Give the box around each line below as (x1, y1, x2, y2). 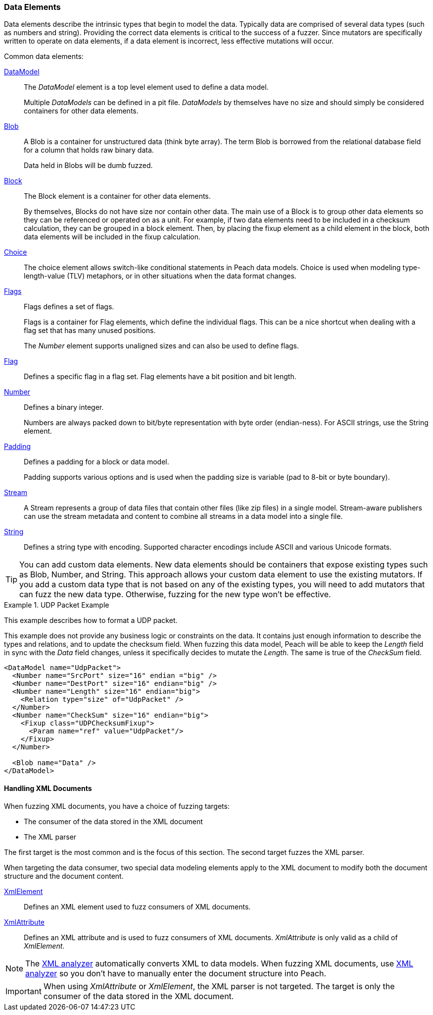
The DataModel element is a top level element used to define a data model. (24, 83, 269, 92)
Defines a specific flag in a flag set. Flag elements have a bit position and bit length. (24, 372, 296, 381)
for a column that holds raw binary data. (24, 146, 154, 155)
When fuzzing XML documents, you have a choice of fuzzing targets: (4, 801, 230, 810)
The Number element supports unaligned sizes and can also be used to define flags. (24, 341, 299, 350)
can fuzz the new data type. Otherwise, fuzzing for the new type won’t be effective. (19, 589, 331, 600)
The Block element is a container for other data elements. (24, 192, 211, 201)
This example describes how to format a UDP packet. (4, 616, 178, 625)
